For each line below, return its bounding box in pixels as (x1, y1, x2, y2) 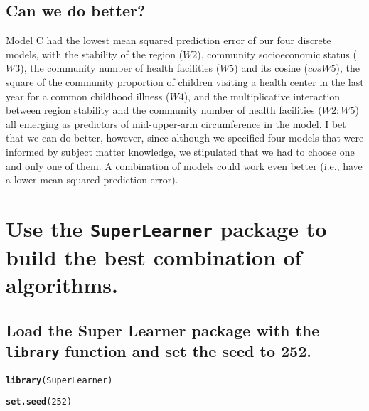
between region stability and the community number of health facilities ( (6, 102, 322, 117)
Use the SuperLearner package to (6, 213, 327, 242)
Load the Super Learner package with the (6, 319, 320, 341)
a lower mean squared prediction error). (6, 172, 178, 187)
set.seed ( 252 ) (6, 397, 73, 407)
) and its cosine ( (234, 60, 308, 75)
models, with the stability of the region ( (6, 46, 183, 61)
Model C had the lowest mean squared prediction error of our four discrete (6, 33, 331, 48)
